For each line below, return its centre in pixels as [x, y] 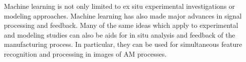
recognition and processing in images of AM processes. [85, 53]
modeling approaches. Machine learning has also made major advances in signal [123, 15]
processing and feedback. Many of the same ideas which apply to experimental [121, 25]
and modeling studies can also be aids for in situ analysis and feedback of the [120, 34]
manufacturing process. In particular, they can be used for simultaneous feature [123, 44]
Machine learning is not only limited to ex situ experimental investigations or [120, 6]
